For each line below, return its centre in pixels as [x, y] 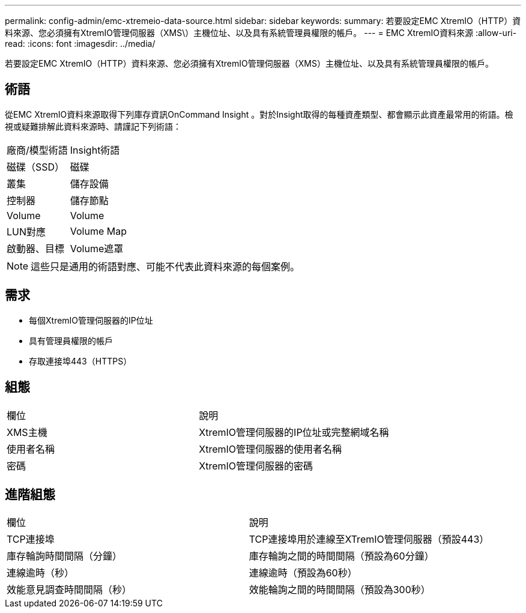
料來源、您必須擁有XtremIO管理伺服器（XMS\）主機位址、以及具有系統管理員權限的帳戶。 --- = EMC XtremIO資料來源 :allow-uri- [261, 33]
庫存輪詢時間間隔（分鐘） [65, 556]
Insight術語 [95, 150]
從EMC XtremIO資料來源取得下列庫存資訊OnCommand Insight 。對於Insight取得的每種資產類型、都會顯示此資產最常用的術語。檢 [259, 114]
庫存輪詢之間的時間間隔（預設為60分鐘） [341, 556]
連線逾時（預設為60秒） [303, 573]
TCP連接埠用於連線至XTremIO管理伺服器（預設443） [369, 539]
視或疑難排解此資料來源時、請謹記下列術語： [93, 126]
